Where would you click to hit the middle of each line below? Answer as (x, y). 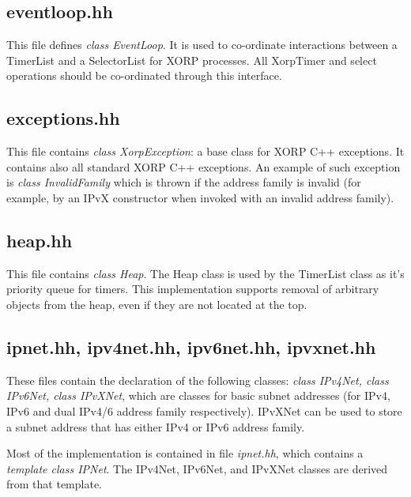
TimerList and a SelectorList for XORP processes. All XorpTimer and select (192, 60)
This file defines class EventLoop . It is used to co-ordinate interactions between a (202, 45)
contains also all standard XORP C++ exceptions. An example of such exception (204, 166)
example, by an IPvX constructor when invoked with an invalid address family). (200, 197)
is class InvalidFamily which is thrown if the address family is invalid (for (184, 182)
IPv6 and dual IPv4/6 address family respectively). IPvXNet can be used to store (204, 410)
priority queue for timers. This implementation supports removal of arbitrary (193, 289)
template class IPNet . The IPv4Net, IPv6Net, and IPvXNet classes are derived (197, 468)
